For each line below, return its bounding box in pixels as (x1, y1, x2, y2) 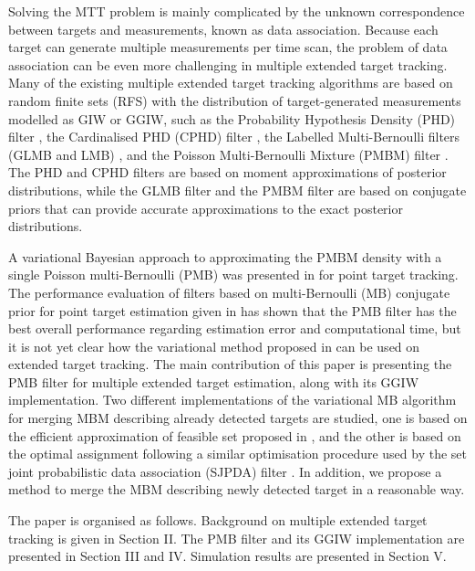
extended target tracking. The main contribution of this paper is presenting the (8, 354, 452, 374)
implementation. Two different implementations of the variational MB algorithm (8, 390, 457, 409)
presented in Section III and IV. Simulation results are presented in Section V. (8, 546, 447, 566)
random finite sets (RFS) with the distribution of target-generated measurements (8, 90, 461, 110)
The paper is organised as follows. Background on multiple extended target (8, 511, 428, 530)
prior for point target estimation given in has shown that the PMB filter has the (8, 301, 457, 320)
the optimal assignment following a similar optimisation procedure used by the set (8, 444, 468, 463)
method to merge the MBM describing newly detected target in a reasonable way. (8, 480, 465, 499)
